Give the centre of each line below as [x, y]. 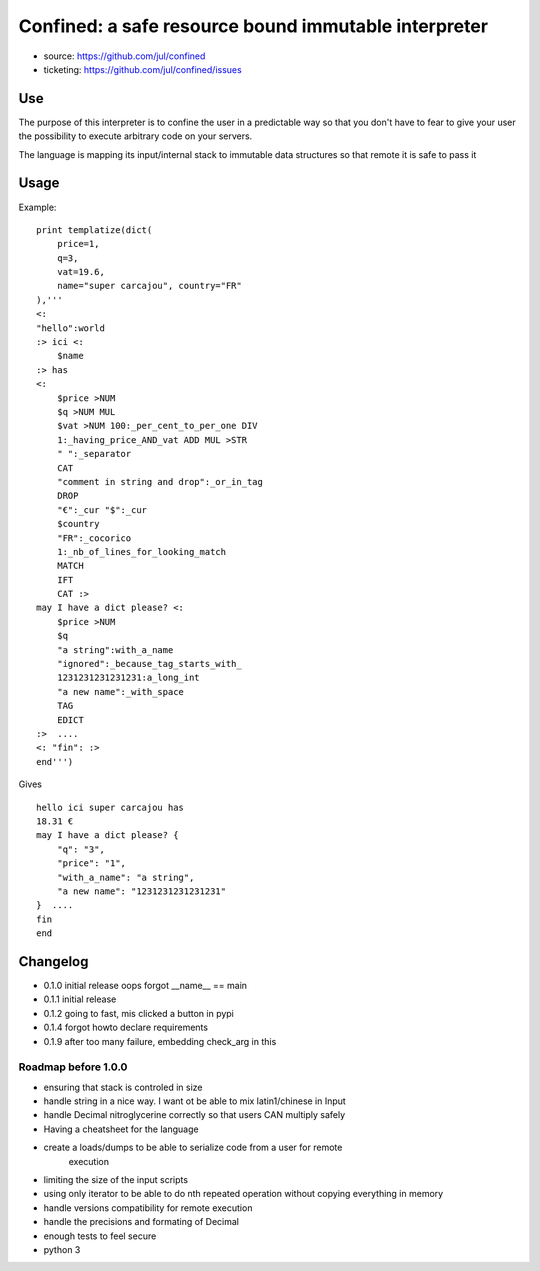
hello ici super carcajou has [110, 807]
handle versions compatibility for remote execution [148, 1207]
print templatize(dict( [94, 229]
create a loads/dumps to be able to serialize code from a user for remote [193, 1147]
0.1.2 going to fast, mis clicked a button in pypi [139, 1013]
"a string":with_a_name [115, 649]
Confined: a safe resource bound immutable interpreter [253, 26]
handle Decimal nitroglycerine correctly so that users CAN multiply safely [194, 1115]
